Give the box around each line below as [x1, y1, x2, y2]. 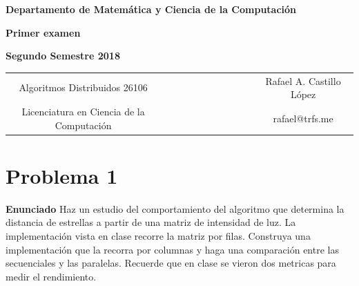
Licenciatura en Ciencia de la [21, 104, 145, 118]
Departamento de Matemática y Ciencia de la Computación [6, 2, 297, 16]
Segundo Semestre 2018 [6, 48, 120, 63]
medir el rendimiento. [6, 269, 97, 283]
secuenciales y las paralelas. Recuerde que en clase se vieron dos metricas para [6, 256, 336, 270]
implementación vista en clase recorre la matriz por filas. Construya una [6, 228, 311, 242]
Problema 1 [6, 161, 118, 189]
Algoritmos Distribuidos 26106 [19, 80, 148, 95]
